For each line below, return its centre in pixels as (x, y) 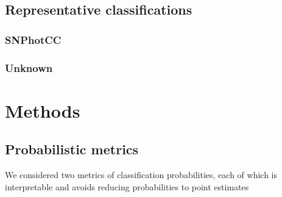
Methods (43, 110)
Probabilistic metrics (72, 149)
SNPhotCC (33, 39)
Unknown (29, 67)
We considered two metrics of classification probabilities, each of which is (141, 175)
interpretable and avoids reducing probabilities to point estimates (127, 186)
